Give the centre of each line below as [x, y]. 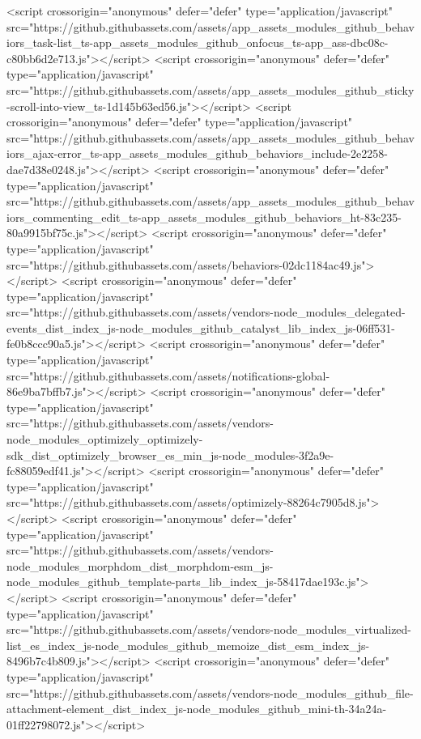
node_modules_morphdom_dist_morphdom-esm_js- [140, 565]
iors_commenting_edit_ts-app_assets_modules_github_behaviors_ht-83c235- [204, 217]
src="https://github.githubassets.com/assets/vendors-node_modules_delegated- [206, 312]
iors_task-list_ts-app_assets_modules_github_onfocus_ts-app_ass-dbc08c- [198, 42]
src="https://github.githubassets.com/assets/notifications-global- [168, 375]
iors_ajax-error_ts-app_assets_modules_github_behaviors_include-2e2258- [197, 153]
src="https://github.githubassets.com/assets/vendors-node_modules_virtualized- [209, 629]
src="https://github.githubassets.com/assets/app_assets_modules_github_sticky [210, 89]
